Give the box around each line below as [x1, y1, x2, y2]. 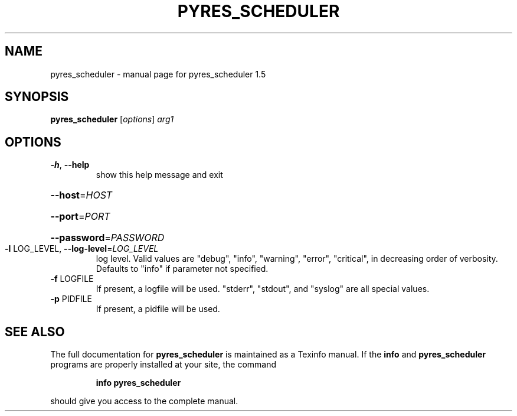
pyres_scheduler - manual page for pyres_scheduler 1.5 [50, 69, 266, 79]
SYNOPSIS [5, 89, 69, 105]
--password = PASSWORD [50, 232, 165, 244]
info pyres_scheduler [96, 378, 181, 388]
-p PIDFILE [50, 294, 92, 304]
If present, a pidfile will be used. [96, 304, 220, 314]
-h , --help [50, 160, 90, 170]
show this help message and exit [96, 170, 223, 180]
